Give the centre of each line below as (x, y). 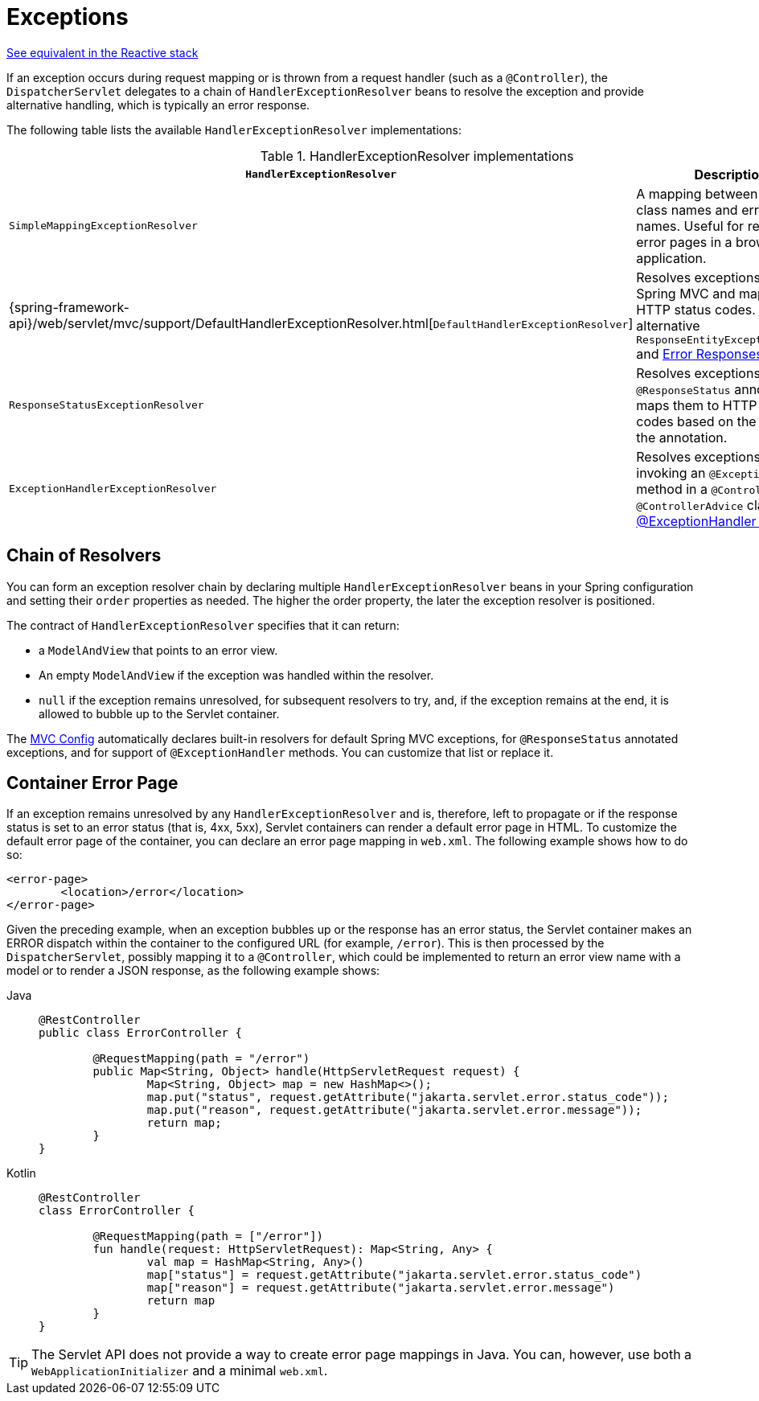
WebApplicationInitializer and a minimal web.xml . (180, 1371)
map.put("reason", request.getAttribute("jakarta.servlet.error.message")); (394, 1110)
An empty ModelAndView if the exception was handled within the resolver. (236, 675)
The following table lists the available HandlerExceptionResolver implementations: (234, 129)
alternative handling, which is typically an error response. (158, 105)
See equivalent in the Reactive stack (103, 52)
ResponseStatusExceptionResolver (107, 405)
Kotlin (21, 1173)
